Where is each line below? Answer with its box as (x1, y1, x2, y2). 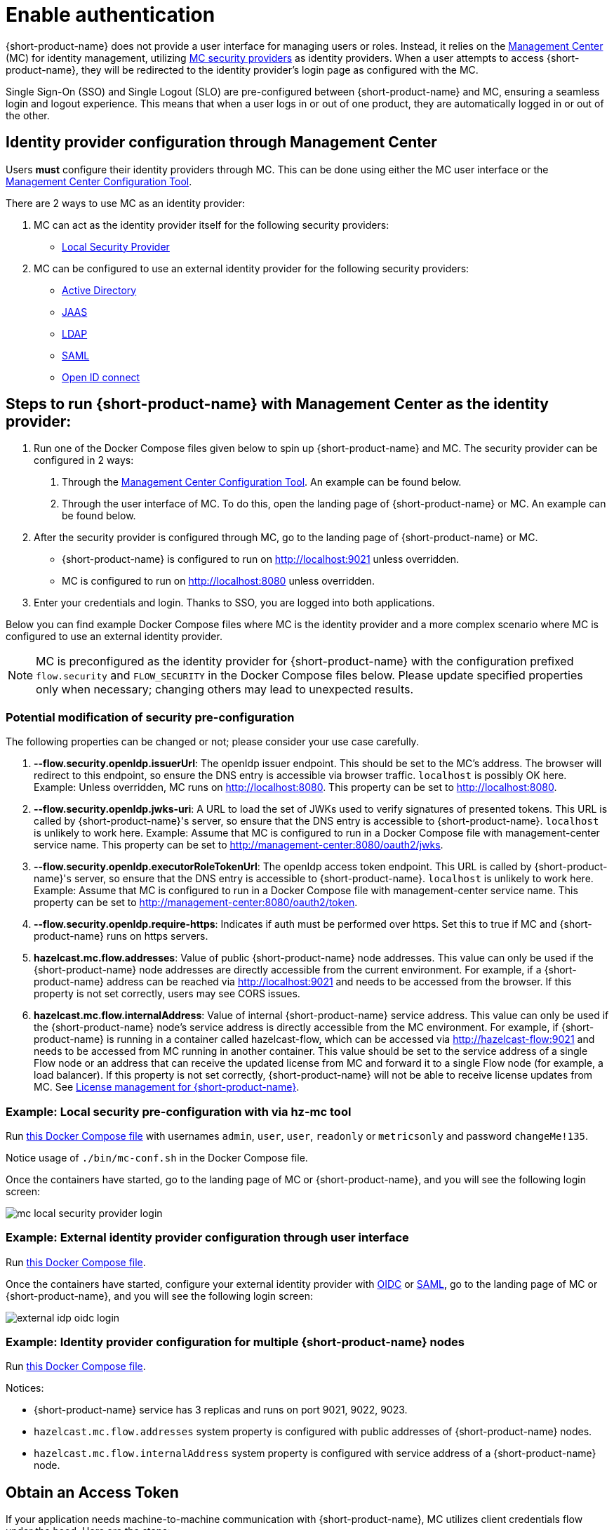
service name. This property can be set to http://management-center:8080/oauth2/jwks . (34, 839, 443, 851)
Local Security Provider (62, 240, 170, 253)
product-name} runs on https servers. (34, 930, 208, 943)
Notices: (6, 1382, 44, 1395)
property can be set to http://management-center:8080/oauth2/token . (34, 896, 358, 909)
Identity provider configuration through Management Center (6, 133, 437, 152)
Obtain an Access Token (6, 1483, 179, 1501)
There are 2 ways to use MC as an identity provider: (6, 197, 246, 209)
